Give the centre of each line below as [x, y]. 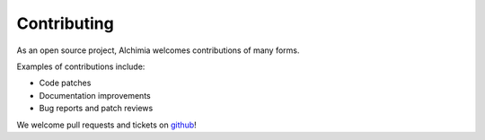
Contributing [65, 23]
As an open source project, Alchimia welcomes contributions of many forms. [158, 50]
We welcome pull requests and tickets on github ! [106, 125]
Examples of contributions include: [81, 66]
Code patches [65, 83]
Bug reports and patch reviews [96, 109]
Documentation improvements [95, 95]
